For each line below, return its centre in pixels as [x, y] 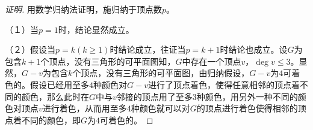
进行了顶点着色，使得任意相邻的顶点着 [224, 84]
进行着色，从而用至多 [85, 108]
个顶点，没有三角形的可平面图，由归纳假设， [161, 73]
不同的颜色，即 [51, 120]
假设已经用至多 [59, 84]
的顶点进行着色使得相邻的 [247, 108]
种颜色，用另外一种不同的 [247, 96]
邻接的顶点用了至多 [154, 96]
